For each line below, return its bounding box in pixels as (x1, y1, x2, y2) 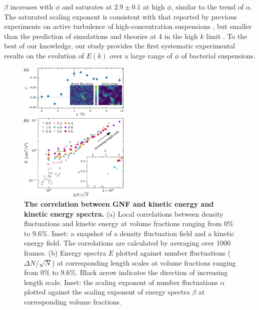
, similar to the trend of (171, 1, 244, 11)
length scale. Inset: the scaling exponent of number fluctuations (24, 277, 218, 287)
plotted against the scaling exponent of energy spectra (24, 287, 190, 297)
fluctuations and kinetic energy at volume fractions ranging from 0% (24, 218, 233, 229)
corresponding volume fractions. (24, 296, 121, 307)
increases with (10, 1, 53, 11)
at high (143, 1, 165, 11)
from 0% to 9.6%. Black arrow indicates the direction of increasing (24, 267, 228, 278)
